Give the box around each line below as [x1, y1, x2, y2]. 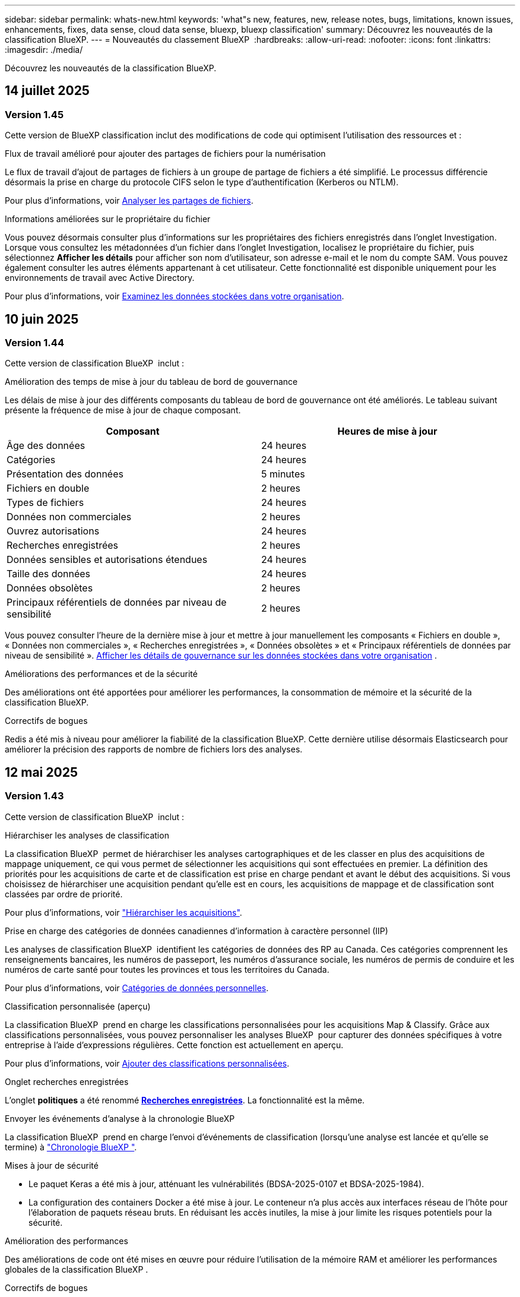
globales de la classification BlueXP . [5, 1264, 148, 1274]
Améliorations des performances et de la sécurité [5, 669, 198, 679]
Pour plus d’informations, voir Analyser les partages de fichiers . [5, 195, 253, 206]
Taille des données [7, 568, 91, 580]
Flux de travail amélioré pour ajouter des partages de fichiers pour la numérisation [5, 148, 326, 159]
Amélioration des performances [5, 1235, 128, 1246]
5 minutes [261, 468, 305, 480]
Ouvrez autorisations [7, 525, 100, 537]
